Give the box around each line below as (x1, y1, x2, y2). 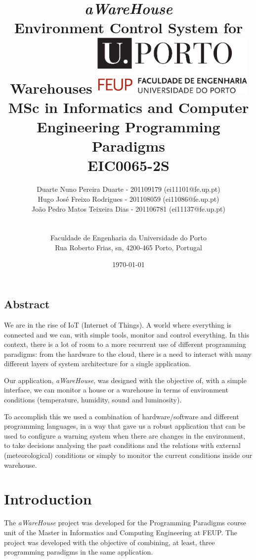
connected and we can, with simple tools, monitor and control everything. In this (4, 329, 250, 339)
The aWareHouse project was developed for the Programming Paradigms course (4, 517, 246, 528)
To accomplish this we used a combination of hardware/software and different (4, 411, 239, 421)
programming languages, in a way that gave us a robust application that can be (4, 421, 246, 431)
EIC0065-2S (87, 155, 170, 175)
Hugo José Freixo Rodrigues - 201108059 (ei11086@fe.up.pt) (38, 193, 219, 204)
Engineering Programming (37, 116, 220, 137)
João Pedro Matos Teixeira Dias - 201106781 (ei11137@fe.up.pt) (31, 203, 226, 214)
